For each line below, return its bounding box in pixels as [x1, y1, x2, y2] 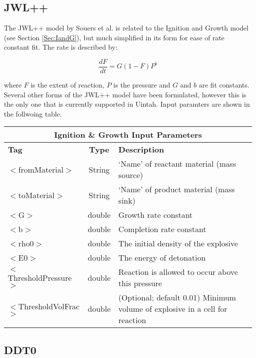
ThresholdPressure [8, 271, 72, 283]
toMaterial [18, 189, 55, 201]
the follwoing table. [4, 108, 62, 119]
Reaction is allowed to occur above [118, 266, 238, 278]
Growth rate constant [118, 209, 193, 221]
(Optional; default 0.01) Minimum [118, 292, 236, 303]
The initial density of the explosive [118, 238, 238, 249]
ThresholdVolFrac [18, 300, 80, 312]
